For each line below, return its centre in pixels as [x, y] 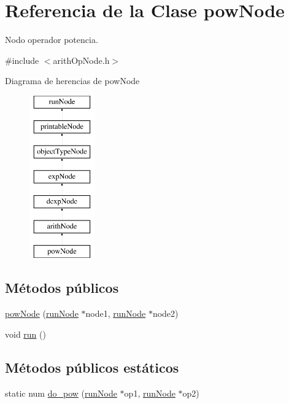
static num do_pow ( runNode [61, 393]
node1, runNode [116, 313]
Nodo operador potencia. [52, 40]
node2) [165, 313]
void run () [25, 334]
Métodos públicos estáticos [92, 367]
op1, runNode [150, 393]
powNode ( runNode [42, 313]
